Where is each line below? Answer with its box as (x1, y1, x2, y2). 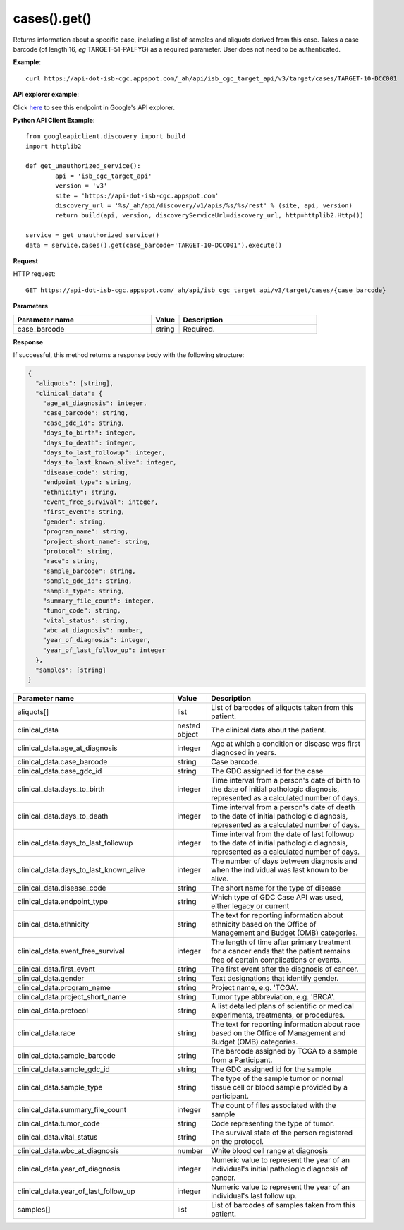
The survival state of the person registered (211, 1128, 353, 1138)
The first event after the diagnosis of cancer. (211, 964, 359, 974)
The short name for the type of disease (211, 883, 341, 893)
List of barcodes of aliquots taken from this (211, 703, 354, 712)
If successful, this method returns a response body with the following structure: (13, 350, 245, 359)
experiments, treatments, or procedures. (211, 1010, 345, 1020)
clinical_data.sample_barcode (17, 1051, 116, 1060)
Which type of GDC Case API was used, (211, 893, 343, 902)
